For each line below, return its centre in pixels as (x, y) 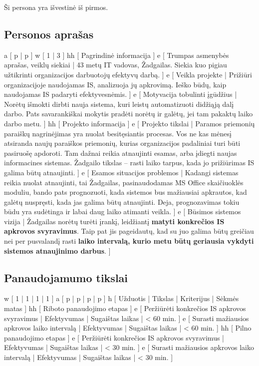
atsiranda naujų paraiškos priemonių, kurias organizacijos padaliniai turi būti (122, 143)
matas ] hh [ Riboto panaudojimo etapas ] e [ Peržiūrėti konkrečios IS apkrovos (125, 308)
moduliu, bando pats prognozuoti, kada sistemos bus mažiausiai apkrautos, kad (126, 192)
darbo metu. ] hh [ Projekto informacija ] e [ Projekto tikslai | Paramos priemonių (129, 123)
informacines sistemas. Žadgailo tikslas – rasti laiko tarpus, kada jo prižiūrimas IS (129, 163)
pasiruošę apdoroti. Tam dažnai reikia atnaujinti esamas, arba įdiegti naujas (121, 153)
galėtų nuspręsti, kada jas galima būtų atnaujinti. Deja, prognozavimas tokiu (122, 201)
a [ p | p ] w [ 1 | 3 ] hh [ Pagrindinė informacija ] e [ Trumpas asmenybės (117, 55)
